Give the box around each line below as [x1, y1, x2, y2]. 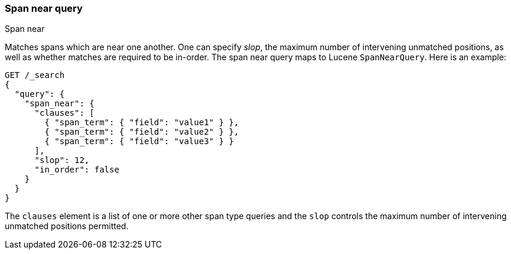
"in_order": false [34, 165, 119, 175]
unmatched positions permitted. [5, 221, 129, 232]
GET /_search [5, 70, 65, 80]
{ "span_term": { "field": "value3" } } [44, 136, 234, 146]
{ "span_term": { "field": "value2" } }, [44, 127, 239, 137]
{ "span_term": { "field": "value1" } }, [44, 118, 239, 128]
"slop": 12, [34, 155, 90, 165]
